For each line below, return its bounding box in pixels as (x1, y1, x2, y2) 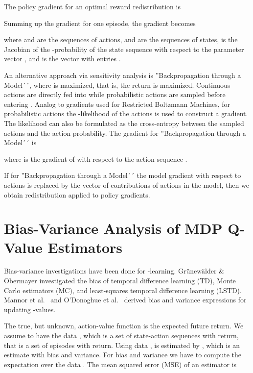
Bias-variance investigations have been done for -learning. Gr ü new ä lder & (4, 266, 224, 276)
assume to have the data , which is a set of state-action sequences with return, (4, 330, 239, 340)
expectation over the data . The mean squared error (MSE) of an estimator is (4, 359, 237, 369)
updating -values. (4, 304, 56, 314)
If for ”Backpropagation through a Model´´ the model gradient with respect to (4, 170, 241, 180)
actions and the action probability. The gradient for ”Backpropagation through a (4, 127, 246, 138)
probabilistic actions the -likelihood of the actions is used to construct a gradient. (4, 108, 248, 119)
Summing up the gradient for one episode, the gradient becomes (4, 18, 196, 28)
